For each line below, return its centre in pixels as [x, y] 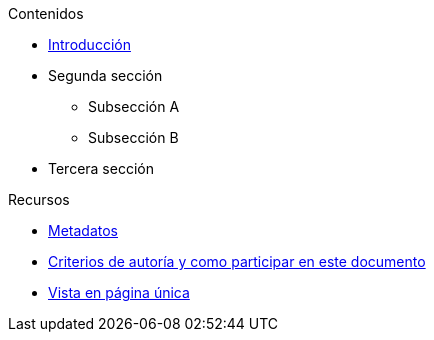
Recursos [39, 199]
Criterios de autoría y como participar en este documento [237, 261]
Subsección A [134, 106]
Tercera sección [101, 168]
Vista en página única [119, 292]
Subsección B [133, 137]
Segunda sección [105, 75]
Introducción [89, 44]
